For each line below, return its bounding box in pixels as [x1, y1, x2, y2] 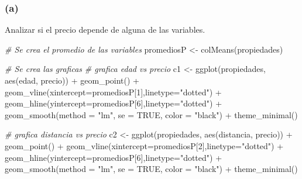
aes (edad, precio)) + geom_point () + [5, 74, 140, 86]
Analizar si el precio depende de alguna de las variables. [5, 23, 205, 36]
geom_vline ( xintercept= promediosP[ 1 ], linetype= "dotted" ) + [5, 85, 222, 98]
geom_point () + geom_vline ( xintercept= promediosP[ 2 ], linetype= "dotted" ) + [5, 139, 284, 152]
